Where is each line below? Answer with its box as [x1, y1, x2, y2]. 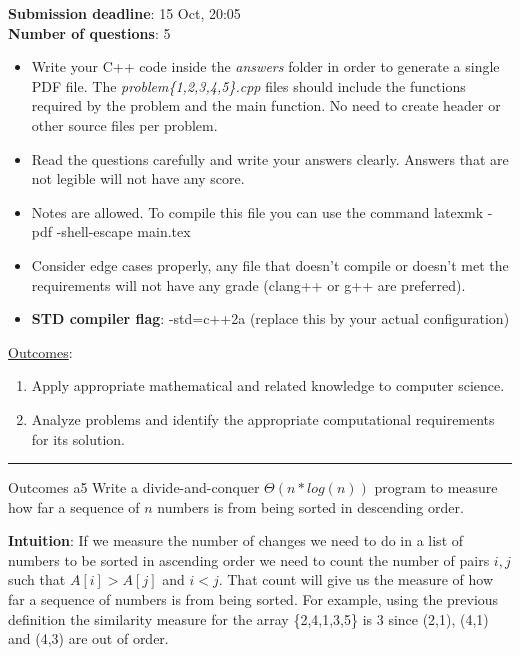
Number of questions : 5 [8, 22, 171, 43]
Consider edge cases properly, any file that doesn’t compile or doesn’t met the [31, 254, 509, 275]
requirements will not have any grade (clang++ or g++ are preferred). [31, 274, 466, 295]
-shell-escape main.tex [56, 221, 191, 242]
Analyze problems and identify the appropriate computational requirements [31, 408, 495, 429]
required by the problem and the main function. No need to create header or [31, 95, 501, 116]
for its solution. [31, 428, 125, 449]
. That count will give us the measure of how [218, 569, 494, 590]
